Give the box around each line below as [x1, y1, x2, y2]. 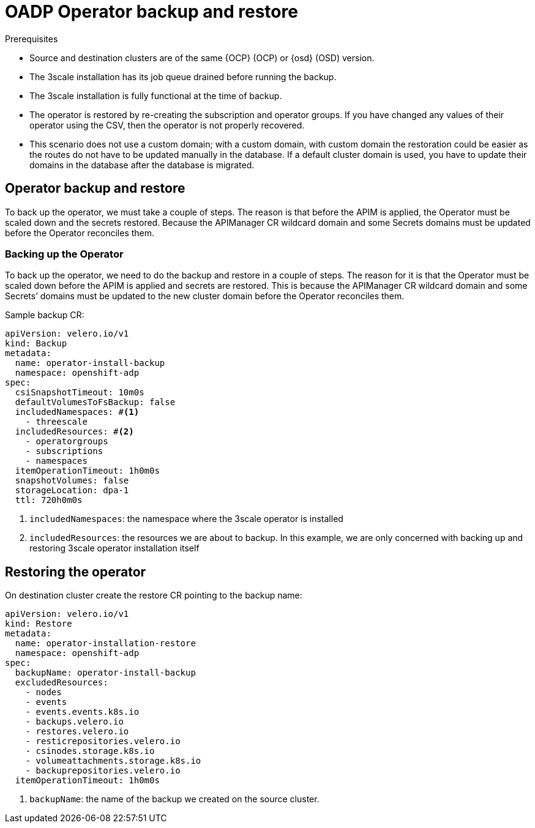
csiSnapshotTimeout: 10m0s [15, 387, 144, 398]
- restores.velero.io [25, 726, 129, 737]
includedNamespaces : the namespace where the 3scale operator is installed [29, 513, 343, 524]
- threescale [25, 417, 88, 427]
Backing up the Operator [5, 247, 124, 260]
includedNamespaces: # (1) [15, 407, 140, 417]
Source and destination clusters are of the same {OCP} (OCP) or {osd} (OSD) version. [29, 52, 375, 63]
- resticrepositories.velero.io [25, 736, 181, 747]
